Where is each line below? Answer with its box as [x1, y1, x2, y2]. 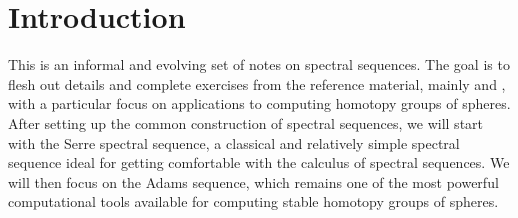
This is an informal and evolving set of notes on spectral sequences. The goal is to [8, 54, 510, 75]
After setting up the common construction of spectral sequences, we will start [8, 112, 484, 133]
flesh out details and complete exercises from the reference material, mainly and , [8, 73, 506, 94]
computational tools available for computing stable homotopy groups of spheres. [8, 191, 499, 212]
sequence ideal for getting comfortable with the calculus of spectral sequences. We [8, 152, 510, 173]
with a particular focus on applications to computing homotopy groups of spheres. [8, 93, 511, 114]
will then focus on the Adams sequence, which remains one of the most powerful [8, 171, 499, 192]
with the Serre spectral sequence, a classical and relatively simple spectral [8, 132, 460, 153]
